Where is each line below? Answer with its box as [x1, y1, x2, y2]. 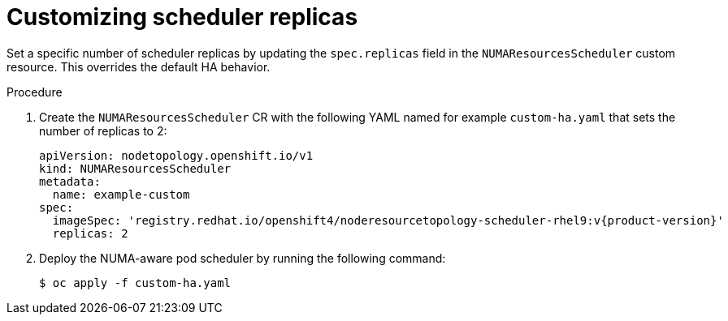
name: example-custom [52, 187, 190, 201]
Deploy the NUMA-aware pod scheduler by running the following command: [39, 250, 446, 265]
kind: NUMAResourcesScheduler [39, 161, 232, 175]
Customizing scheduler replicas [6, 3, 358, 31]
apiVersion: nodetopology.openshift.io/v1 [39, 148, 314, 162]
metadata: [39, 174, 101, 188]
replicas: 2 [52, 226, 128, 240]
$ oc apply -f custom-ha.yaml [39, 276, 232, 289]
